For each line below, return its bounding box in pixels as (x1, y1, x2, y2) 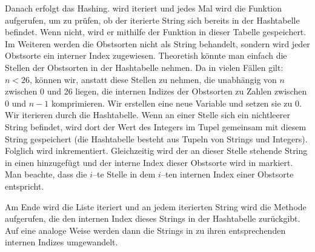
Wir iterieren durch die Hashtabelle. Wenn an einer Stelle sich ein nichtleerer (5, 108, 290, 121)
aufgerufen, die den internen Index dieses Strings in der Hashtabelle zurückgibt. (5, 212, 300, 225)
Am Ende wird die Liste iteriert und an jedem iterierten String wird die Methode (5, 200, 307, 213)
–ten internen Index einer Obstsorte (161, 168, 294, 181)
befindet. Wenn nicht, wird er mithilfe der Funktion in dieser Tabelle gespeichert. (5, 25, 307, 38)
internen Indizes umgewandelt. (5, 236, 118, 248)
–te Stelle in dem (92, 168, 156, 181)
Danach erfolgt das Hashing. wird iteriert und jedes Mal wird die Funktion (5, 2, 282, 14)
